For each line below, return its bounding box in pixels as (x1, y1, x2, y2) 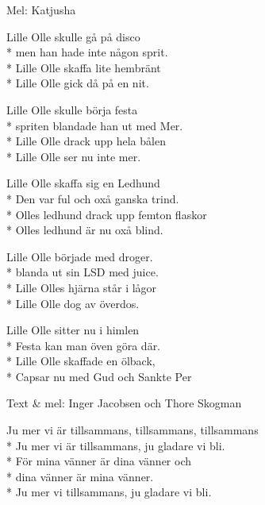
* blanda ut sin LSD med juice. (6, 264, 159, 280)
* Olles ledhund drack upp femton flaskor (6, 206, 207, 222)
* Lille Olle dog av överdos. (6, 295, 140, 311)
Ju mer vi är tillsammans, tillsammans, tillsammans (6, 422, 259, 438)
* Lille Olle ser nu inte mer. (6, 148, 141, 164)
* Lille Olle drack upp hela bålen (6, 133, 166, 149)
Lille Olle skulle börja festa (6, 101, 138, 118)
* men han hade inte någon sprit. (6, 44, 168, 60)
